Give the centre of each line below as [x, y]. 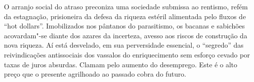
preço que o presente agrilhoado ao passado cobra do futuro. [95, 74]
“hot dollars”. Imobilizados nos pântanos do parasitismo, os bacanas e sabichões [125, 26]
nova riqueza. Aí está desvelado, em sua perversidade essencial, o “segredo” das [124, 45]
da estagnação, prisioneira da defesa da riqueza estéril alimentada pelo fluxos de [125, 16]
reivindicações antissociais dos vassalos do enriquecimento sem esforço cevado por [127, 54]
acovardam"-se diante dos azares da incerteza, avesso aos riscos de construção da [126, 35]
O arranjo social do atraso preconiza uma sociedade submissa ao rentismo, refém [126, 6]
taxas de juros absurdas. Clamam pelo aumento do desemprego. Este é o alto [121, 64]
